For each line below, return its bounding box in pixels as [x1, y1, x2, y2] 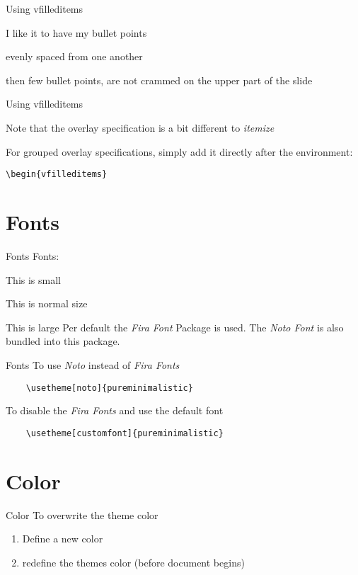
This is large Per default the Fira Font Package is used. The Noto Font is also [6, 319, 344, 334]
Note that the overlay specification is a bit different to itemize [6, 120, 275, 135]
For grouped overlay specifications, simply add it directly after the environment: [6, 144, 353, 159]
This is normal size [6, 296, 88, 311]
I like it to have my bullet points [6, 25, 147, 40]
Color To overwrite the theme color [6, 507, 158, 522]
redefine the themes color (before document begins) [22, 554, 245, 569]
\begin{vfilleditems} [6, 169, 108, 180]
